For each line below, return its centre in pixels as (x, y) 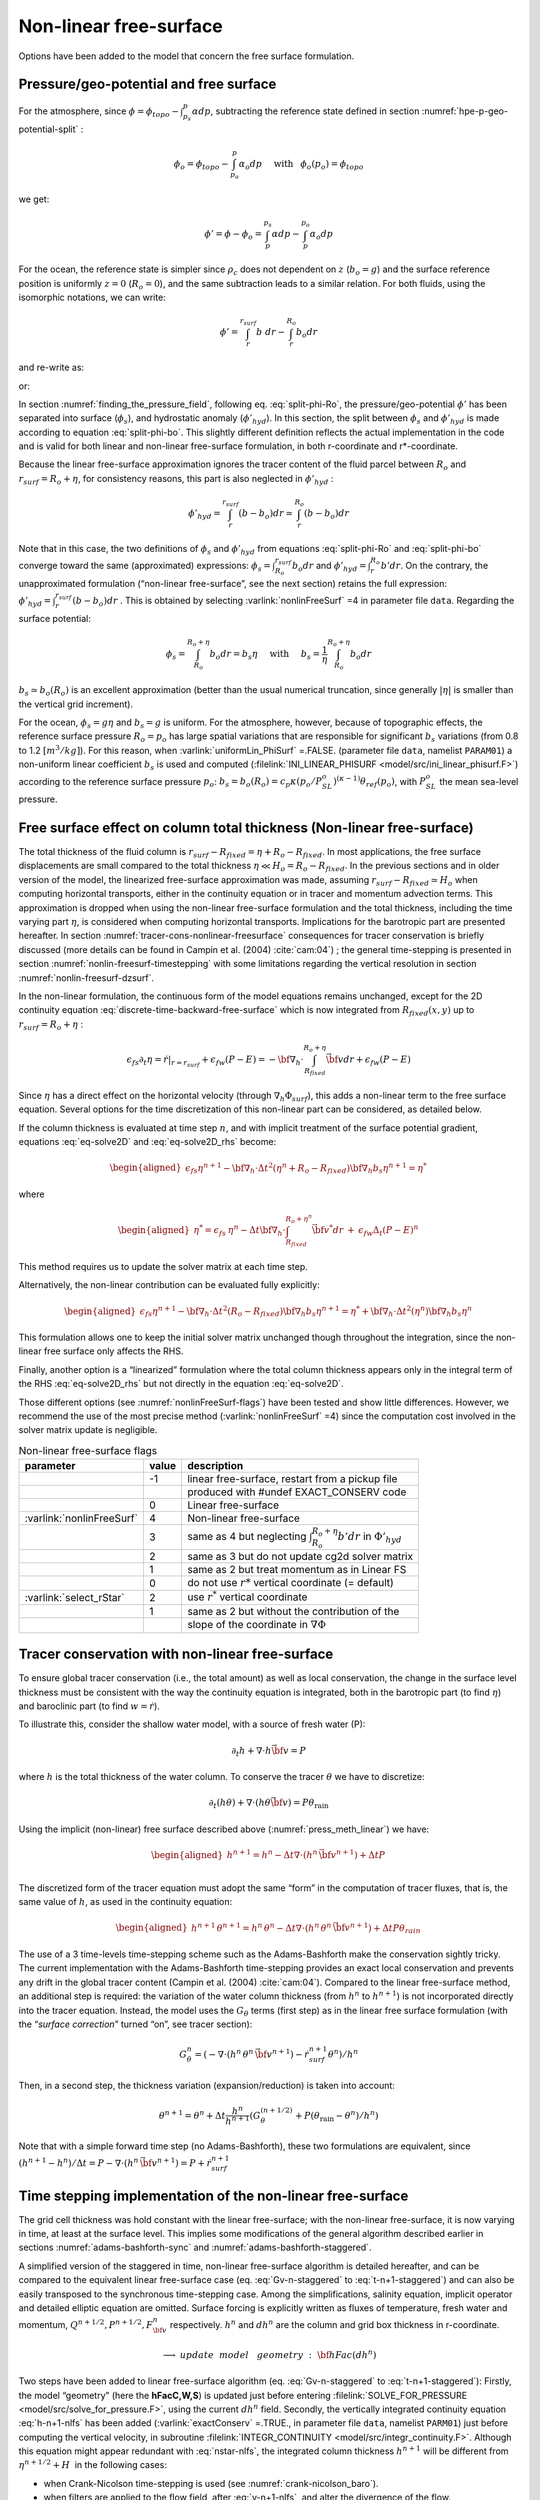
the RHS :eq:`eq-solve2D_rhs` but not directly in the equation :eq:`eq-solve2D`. (181, 1384)
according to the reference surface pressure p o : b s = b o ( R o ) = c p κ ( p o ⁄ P (170, 782)
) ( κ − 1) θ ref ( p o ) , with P (380, 782)
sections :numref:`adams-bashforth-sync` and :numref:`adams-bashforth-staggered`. (195, 2247)
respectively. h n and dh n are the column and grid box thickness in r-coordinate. (334, 2324)
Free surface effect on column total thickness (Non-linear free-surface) (246, 827)
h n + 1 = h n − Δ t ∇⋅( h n (272, 1854)
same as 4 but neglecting (246, 1536)
